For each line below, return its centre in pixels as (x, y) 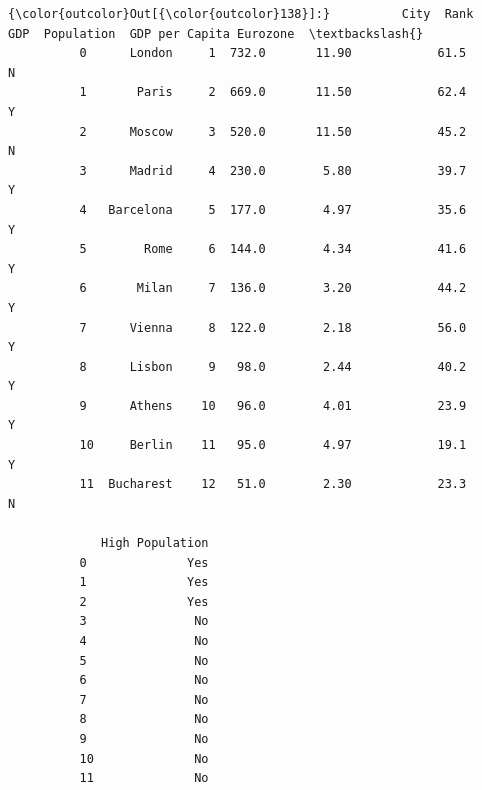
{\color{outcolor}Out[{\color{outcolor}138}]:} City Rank (241, 14)
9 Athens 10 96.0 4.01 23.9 (273, 405)
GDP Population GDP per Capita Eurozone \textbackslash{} (216, 33)
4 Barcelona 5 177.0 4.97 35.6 (273, 209)
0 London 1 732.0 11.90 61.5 (273, 53)
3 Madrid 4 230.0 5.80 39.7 (273, 170)
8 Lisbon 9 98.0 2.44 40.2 (273, 366)
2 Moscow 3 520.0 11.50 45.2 (273, 131)
